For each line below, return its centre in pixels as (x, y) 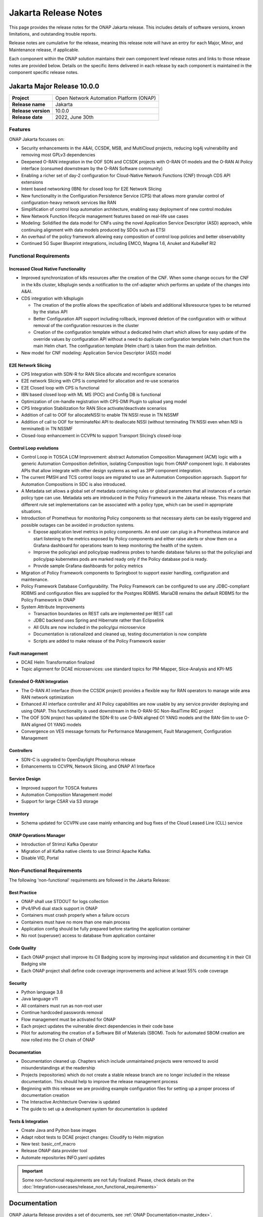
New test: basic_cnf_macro (48, 1144)
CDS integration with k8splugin (52, 298)
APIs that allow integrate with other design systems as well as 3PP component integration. (112, 470)
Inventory (19, 814)
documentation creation (45, 1095)
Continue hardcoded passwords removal (62, 1013)
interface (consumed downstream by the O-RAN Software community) (92, 168)
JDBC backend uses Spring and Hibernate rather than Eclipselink (99, 620)
